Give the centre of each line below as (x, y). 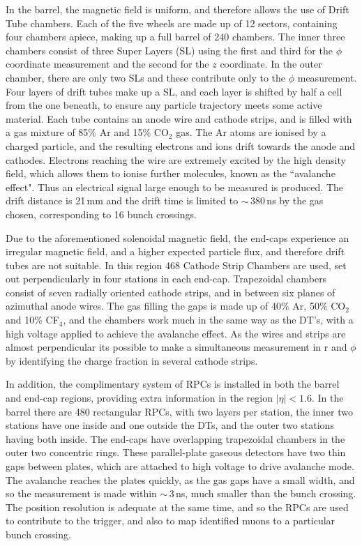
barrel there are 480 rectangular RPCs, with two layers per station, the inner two (179, 411)
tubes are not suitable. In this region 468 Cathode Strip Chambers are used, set (176, 265)
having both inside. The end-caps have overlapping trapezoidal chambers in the (175, 438)
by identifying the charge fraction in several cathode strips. (132, 360)
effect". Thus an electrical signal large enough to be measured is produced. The (174, 187)
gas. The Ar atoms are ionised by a (251, 132)
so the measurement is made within (81, 493)
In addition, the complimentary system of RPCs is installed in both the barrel (173, 384)
